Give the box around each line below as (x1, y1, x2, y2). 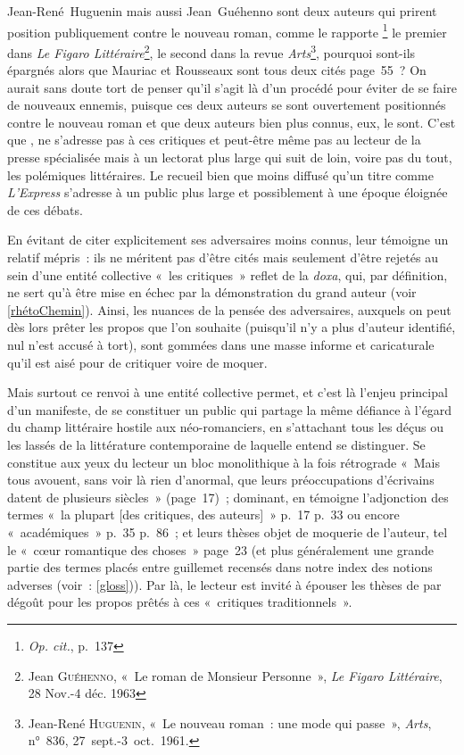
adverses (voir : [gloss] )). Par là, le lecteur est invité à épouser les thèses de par (7, 575, 442, 593)
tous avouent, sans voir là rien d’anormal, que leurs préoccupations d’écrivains (7, 470, 435, 489)
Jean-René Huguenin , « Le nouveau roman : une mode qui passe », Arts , (28, 713, 432, 732)
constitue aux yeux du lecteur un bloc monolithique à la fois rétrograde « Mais (7, 452, 440, 471)
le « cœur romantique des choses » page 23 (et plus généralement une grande (7, 540, 434, 559)
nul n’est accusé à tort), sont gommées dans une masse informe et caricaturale (7, 336, 435, 353)
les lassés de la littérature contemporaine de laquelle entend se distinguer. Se (7, 435, 426, 453)
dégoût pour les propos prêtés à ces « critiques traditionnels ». (7, 593, 352, 611)
